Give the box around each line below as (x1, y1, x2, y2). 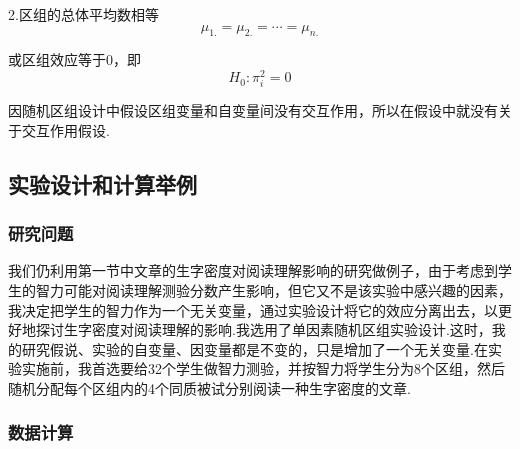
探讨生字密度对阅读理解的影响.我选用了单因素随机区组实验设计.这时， (35, 319, 492, 340)
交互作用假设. (21, 119, 110, 140)
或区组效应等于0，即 (8, 49, 141, 70)
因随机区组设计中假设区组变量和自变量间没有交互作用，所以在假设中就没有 (8, 100, 498, 121)
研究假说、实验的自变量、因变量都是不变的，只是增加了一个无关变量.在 (21, 338, 488, 359)
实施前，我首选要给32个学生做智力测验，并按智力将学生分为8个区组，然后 (21, 358, 505, 379)
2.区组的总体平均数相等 (8, 4, 159, 24)
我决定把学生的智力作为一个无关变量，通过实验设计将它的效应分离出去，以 (8, 299, 498, 320)
